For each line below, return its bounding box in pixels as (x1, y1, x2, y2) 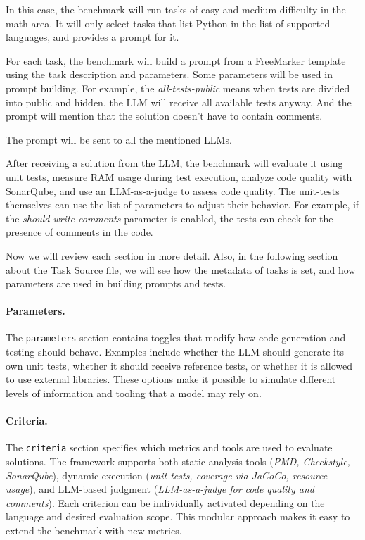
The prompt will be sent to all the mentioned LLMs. (6, 132, 232, 146)
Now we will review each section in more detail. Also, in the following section (6, 248, 338, 263)
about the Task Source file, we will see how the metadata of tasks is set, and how (6, 262, 356, 277)
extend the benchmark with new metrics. (6, 522, 182, 537)
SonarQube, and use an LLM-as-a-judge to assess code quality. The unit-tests (6, 183, 340, 198)
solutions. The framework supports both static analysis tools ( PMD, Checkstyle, (6, 453, 350, 468)
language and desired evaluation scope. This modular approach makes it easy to (6, 509, 350, 524)
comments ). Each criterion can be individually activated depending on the (6, 495, 325, 510)
